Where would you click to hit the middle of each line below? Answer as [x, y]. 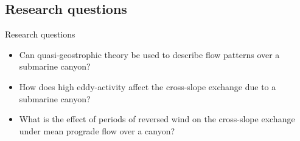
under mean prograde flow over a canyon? [97, 130]
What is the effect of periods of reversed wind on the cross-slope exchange [157, 119]
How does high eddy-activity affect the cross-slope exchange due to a [148, 86]
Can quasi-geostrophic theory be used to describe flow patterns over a [149, 54]
